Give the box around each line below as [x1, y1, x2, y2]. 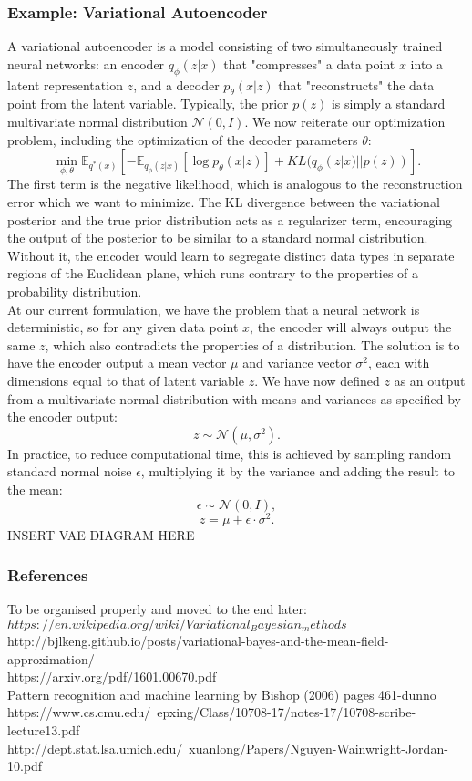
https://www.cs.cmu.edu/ [7, 703, 151, 722]
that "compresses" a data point [223, 54, 395, 73]
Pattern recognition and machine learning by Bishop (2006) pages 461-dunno [7, 684, 436, 703]
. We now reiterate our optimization [244, 112, 446, 130]
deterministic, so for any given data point [7, 318, 239, 337]
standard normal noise [7, 462, 132, 481]
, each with [368, 353, 430, 372]
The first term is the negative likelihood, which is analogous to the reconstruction [7, 174, 463, 193]
